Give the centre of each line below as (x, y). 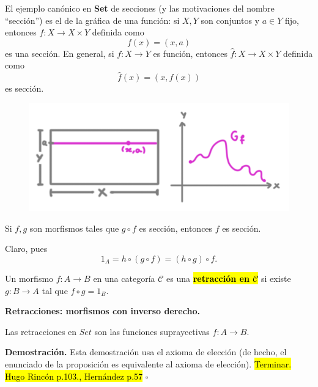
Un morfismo (29, 278)
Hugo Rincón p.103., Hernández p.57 (74, 376)
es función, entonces (190, 53)
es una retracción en (208, 278)
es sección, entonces (176, 228)
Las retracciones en (41, 331)
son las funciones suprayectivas (152, 331)
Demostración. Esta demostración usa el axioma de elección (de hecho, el (146, 352)
